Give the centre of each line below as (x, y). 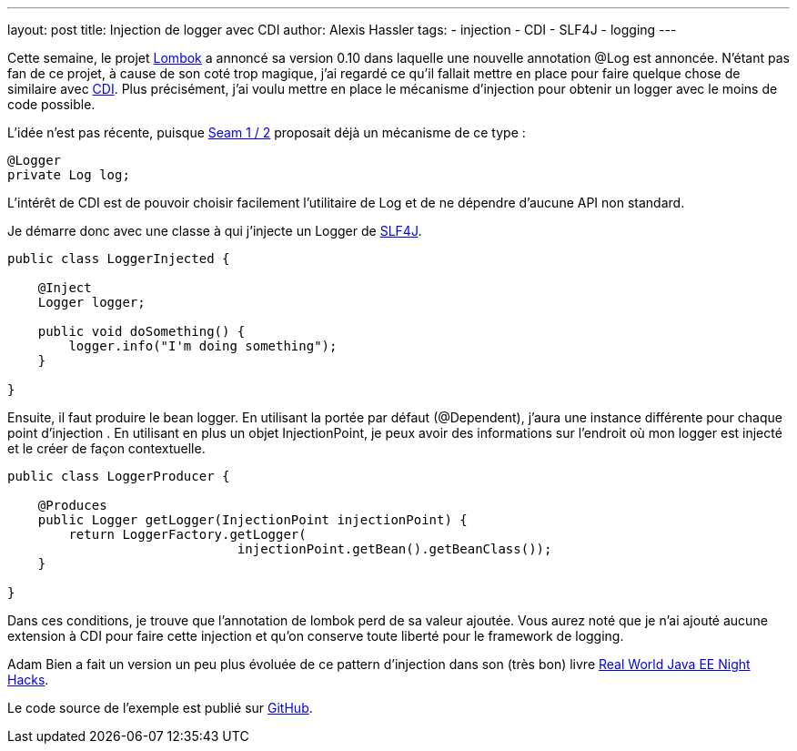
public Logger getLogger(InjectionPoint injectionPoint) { (252, 520)
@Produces (72, 505)
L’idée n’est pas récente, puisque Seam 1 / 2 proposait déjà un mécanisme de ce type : (267, 132)
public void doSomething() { (141, 331)
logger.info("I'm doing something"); (203, 346)
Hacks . (28, 680)
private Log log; (69, 175)
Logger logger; (91, 302)
